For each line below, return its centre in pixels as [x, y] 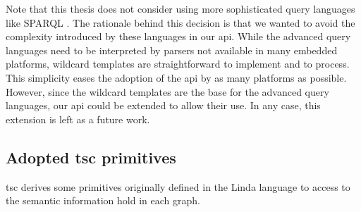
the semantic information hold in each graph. [103, 200]
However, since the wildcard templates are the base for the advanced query [167, 91]
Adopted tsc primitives [91, 157]
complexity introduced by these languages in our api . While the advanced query [178, 36]
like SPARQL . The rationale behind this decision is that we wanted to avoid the [180, 22]
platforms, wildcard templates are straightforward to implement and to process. [178, 64]
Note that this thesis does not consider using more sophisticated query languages [180, 8]
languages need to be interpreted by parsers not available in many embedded [172, 50]
